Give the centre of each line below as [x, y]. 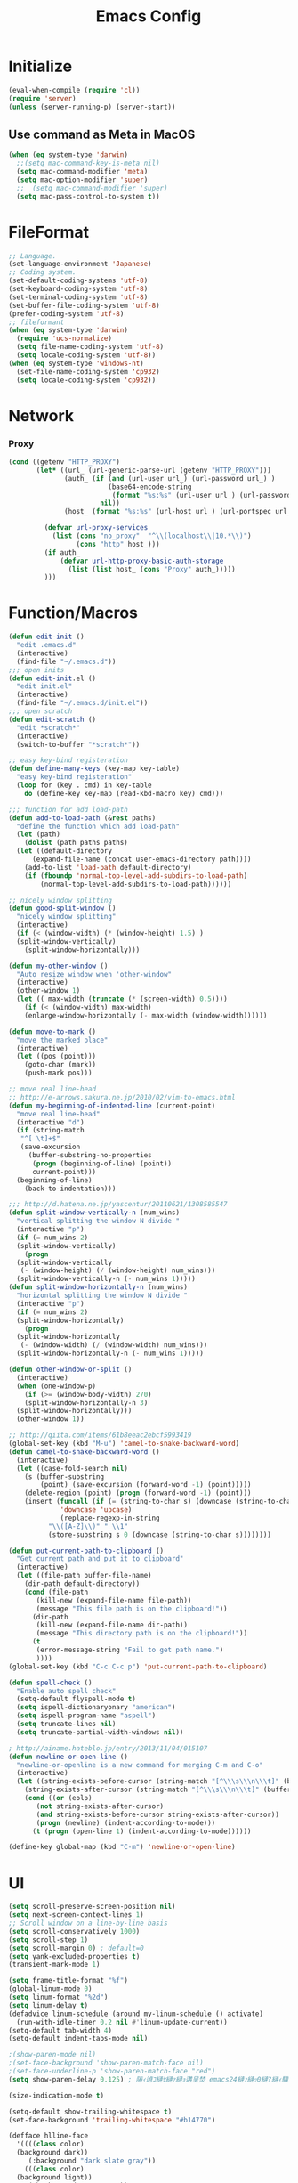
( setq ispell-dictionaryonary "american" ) [96, 1708]
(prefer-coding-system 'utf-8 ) [66, 313]
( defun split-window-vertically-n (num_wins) [94, 1213]
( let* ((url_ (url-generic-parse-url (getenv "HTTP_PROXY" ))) [154, 470]
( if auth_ [62, 552]
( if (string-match [51, 1131]
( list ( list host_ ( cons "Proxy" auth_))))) [152, 569]
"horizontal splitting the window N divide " [102, 1296]
